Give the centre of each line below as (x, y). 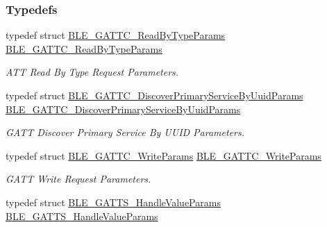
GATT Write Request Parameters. (78, 179)
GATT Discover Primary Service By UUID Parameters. (125, 132)
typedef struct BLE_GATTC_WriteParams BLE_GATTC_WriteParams (163, 155)
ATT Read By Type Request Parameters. (92, 72)
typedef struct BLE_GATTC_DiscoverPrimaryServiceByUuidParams (154, 95)
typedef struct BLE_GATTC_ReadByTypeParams (116, 35)
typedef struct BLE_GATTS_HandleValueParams (113, 202)
